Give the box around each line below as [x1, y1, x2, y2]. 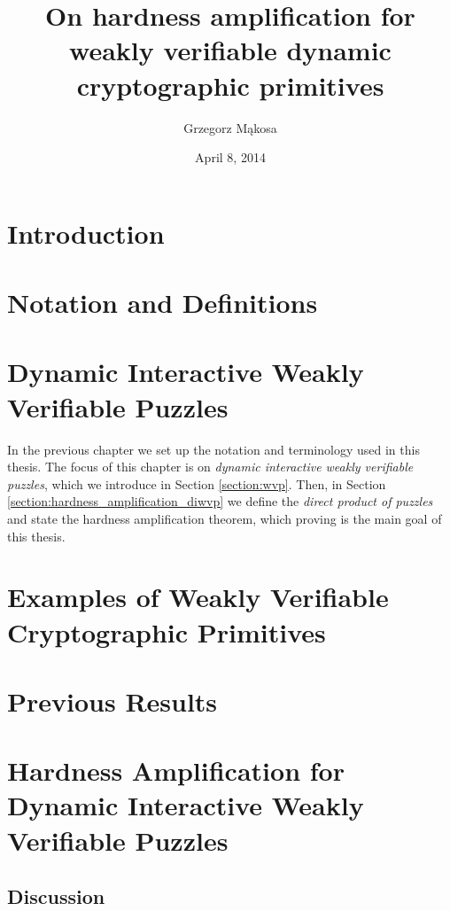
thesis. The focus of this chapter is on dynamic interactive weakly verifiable [7, 457, 414, 476]
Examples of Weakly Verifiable [7, 579, 389, 615]
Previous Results [7, 682, 218, 719]
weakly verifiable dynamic [69, 32, 392, 68]
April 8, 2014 [195, 148, 266, 167]
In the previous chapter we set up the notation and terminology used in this [7, 440, 420, 458]
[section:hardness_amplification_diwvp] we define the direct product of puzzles [7, 492, 433, 510]
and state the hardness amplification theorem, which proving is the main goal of [7, 509, 442, 527]
